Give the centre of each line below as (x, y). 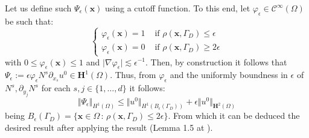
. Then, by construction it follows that (216, 61)
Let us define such (38, 8)
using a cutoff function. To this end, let (178, 8)
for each (56, 88)
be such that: (29, 21)
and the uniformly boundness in (229, 75)
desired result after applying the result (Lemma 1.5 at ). (109, 127)
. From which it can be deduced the (234, 115)
